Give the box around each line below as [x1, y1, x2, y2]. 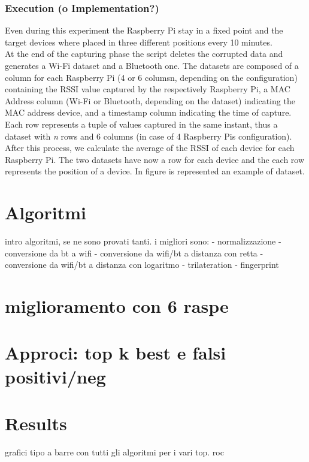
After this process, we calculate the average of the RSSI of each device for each [5, 141, 295, 154]
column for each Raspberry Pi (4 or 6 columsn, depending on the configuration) [5, 71, 298, 83]
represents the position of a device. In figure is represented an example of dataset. [5, 165, 305, 177]
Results [5, 410, 67, 435]
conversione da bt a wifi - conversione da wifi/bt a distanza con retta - [5, 246, 263, 259]
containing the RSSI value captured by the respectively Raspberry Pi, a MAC [5, 83, 290, 95]
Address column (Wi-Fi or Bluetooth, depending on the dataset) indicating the [5, 94, 295, 107]
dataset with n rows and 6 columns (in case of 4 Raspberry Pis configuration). [5, 129, 292, 142]
